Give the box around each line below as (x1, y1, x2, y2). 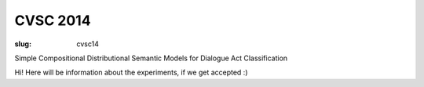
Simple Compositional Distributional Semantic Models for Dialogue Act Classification (14, 53, 288, 63)
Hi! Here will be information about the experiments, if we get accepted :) (14, 67, 248, 78)
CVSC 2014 (14, 12, 91, 29)
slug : (14, 39, 31, 49)
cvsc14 (76, 39, 100, 49)
